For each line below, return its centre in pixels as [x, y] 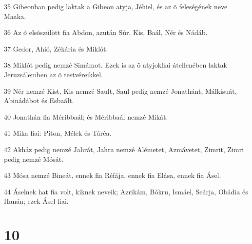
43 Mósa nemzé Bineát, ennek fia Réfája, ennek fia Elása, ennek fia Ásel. [113, 175]
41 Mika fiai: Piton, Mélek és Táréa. [58, 133]
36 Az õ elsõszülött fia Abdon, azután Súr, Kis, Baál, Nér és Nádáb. [106, 32]
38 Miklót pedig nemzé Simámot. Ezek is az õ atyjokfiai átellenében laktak [116, 65]
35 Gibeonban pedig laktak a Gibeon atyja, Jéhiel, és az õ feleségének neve [116, 6]
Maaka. [15, 16]
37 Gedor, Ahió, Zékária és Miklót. [56, 48]
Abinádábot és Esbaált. [39, 100]
